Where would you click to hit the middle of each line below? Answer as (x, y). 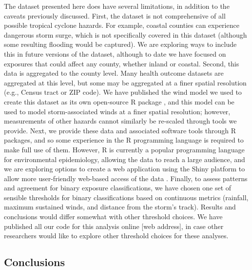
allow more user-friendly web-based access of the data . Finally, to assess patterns (126, 178)
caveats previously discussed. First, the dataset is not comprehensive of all (115, 15)
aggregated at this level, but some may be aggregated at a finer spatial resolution (125, 82)
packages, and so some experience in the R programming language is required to (124, 140)
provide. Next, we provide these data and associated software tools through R (120, 130)
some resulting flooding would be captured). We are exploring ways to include (120, 44)
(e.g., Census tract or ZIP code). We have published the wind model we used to (123, 92)
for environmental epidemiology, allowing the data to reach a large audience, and (125, 159)
